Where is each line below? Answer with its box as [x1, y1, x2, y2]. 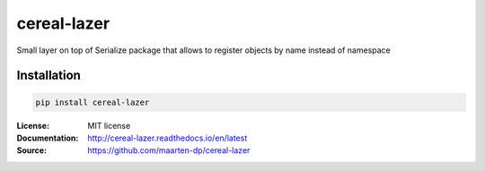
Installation [16, 68, 81, 83]
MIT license [87, 120, 131, 131]
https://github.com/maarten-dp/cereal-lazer [87, 145, 251, 156]
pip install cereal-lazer [35, 97, 150, 107]
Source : [16, 145, 48, 156]
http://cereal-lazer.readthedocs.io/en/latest [87, 133, 248, 143]
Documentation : [16, 133, 79, 143]
